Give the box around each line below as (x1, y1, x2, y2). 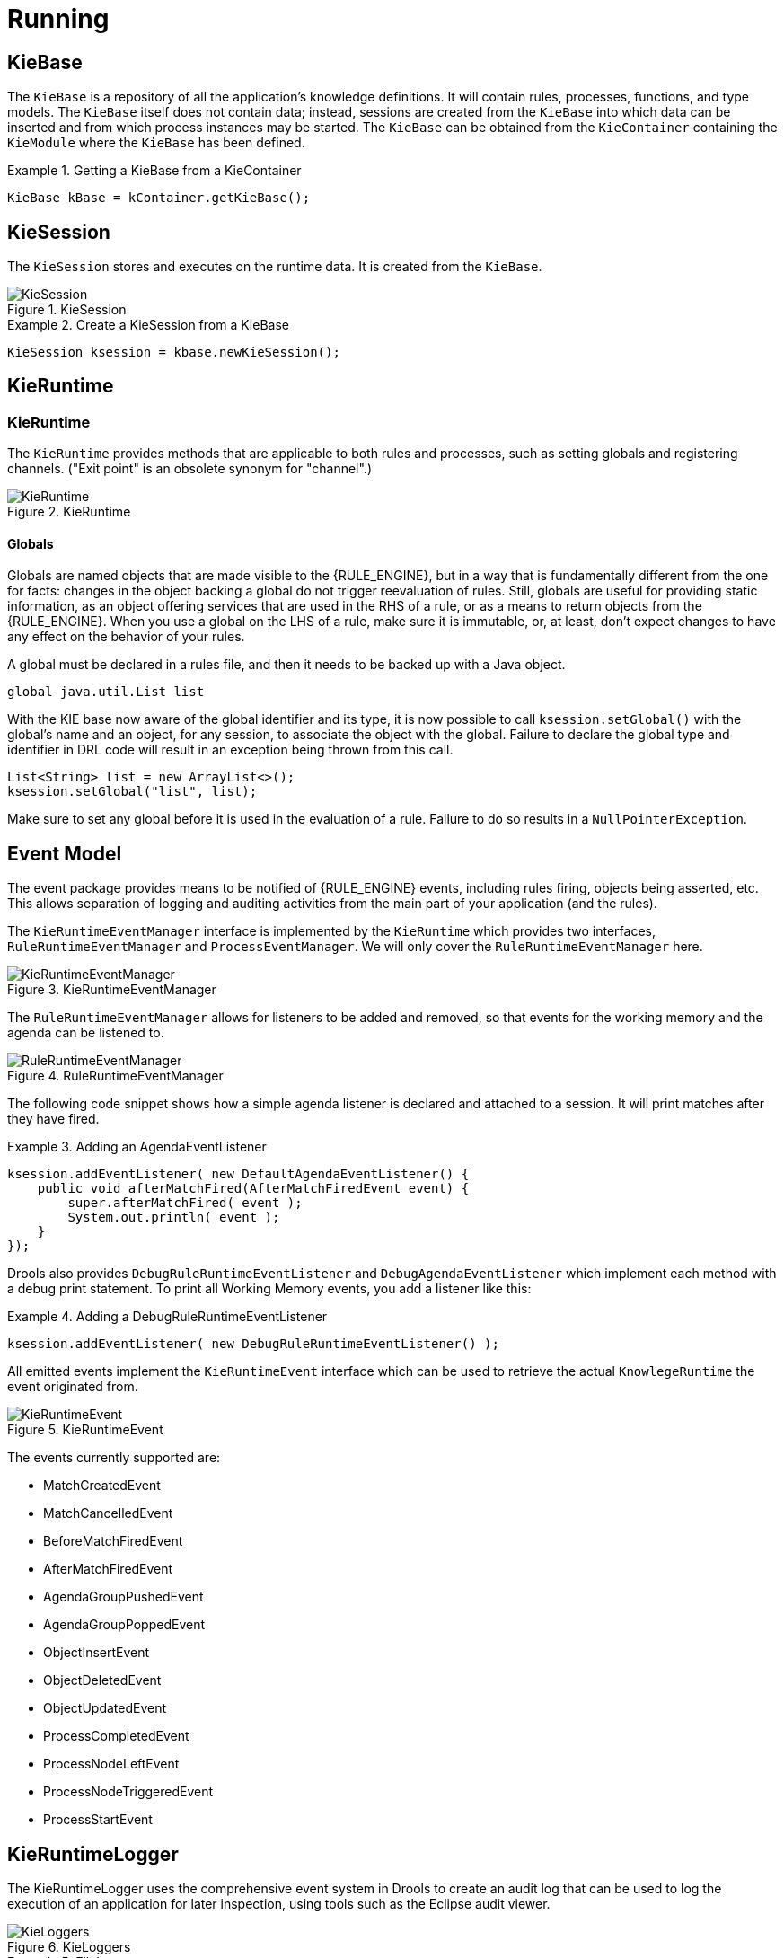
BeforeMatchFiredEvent (43, 1533, 183, 1549)
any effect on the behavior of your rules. (7, 629, 245, 645)
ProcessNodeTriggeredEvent (43, 1784, 214, 1800)
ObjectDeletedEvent (43, 1672, 162, 1689)
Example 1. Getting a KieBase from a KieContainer (7, 163, 302, 179)
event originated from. (7, 1379, 138, 1395)
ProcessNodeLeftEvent (43, 1756, 180, 1772)
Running (7, 4, 110, 34)
